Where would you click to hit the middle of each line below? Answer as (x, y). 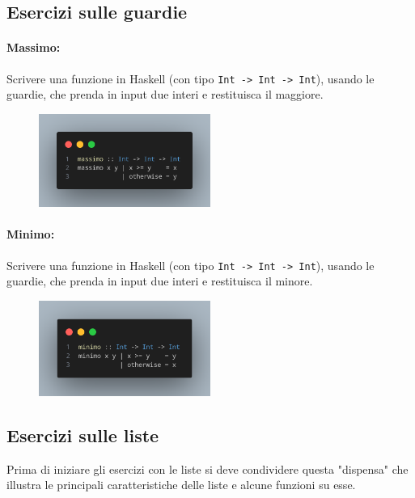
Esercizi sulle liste (83, 435)
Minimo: (31, 234)
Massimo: (34, 47)
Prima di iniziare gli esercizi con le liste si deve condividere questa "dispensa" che (207, 468)
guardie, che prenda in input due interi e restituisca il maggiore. (165, 94)
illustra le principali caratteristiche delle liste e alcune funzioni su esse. (181, 485)
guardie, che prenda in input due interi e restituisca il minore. (160, 281)
